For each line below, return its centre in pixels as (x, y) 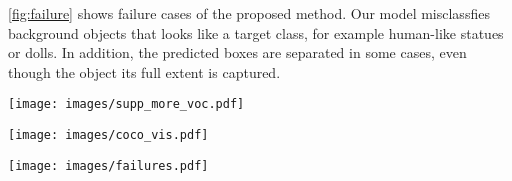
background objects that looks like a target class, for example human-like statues (256, 32)
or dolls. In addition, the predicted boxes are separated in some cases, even (237, 52)
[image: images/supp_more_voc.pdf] (126, 104)
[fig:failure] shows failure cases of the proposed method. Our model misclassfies (249, 13)
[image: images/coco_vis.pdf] (108, 135)
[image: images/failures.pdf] (108, 165)
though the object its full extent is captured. (144, 71)
